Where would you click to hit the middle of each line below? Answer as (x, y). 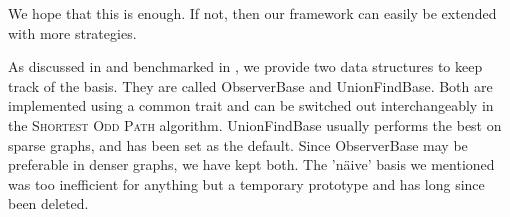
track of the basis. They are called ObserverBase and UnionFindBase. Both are (250, 85)
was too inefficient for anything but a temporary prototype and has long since (246, 183)
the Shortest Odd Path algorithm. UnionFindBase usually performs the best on (255, 124)
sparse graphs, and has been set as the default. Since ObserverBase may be (238, 144)
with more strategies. (72, 32)
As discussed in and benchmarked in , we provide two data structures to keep (245, 66)
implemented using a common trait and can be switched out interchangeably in (251, 105)
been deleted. (48, 203)
